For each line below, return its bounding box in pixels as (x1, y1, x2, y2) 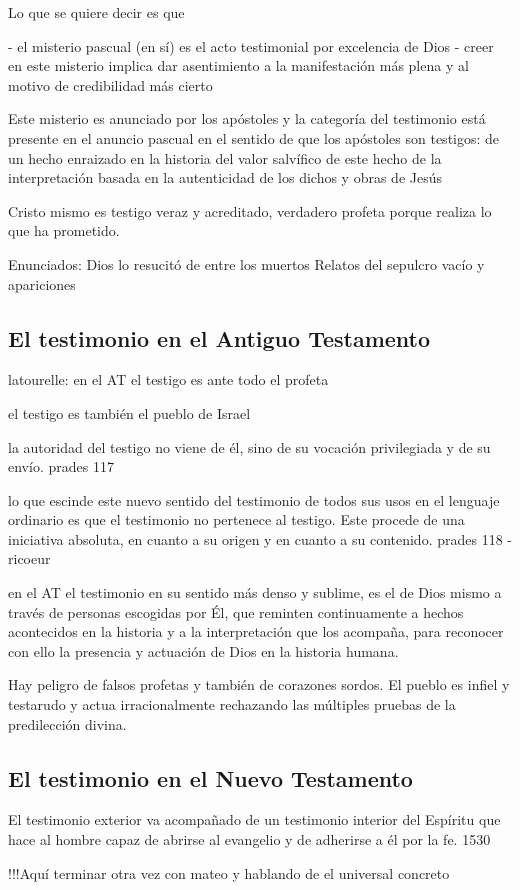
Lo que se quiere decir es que (8, 2, 185, 22)
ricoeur (8, 548, 51, 569)
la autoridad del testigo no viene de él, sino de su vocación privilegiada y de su (8, 436, 491, 457)
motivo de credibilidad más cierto (8, 74, 213, 95)
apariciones (8, 273, 76, 294)
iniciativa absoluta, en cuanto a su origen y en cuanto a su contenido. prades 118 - (8, 528, 512, 549)
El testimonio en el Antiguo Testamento (8, 322, 431, 353)
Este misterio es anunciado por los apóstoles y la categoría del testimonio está (8, 108, 486, 129)
